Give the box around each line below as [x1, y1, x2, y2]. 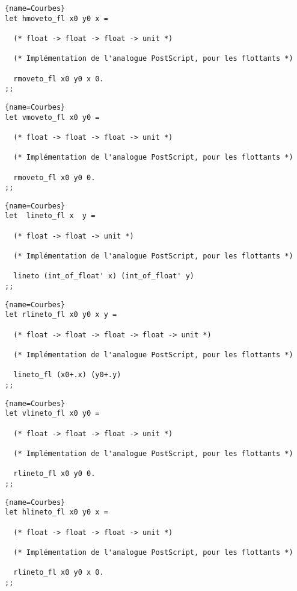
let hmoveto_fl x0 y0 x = [5, 14, 108, 23]
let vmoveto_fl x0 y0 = [5, 113, 100, 122]
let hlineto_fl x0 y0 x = [5, 508, 108, 517]
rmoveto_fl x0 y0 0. [13, 173, 96, 182]
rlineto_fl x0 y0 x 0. [13, 568, 104, 577]
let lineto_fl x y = [5, 211, 96, 220]
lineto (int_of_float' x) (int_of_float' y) [13, 272, 194, 281]
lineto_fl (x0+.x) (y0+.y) [13, 371, 121, 380]
